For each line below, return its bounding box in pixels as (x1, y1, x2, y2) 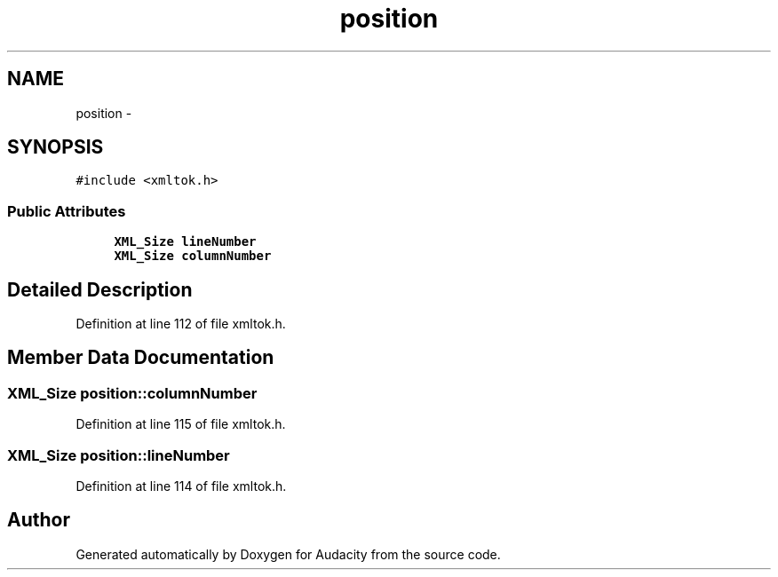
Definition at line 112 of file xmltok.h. (75, 316, 286, 332)
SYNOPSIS (7, 136, 104, 159)
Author (7, 509, 70, 532)
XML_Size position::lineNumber (7, 446, 230, 464)
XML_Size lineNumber (114, 234, 257, 249)
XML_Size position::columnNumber (7, 383, 258, 402)
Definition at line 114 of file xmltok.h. (75, 478, 287, 494)
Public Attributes (7, 202, 126, 220)
